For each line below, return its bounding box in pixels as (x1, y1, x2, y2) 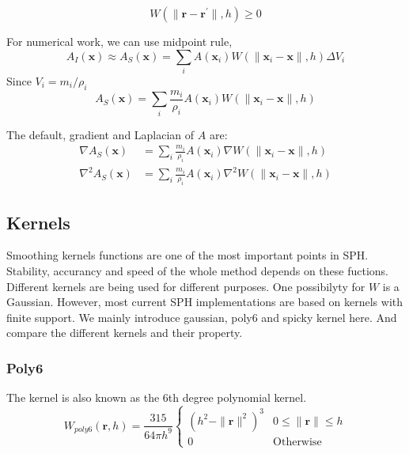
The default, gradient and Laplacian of (6, 126, 195, 142)
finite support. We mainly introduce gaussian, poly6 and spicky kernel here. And (6, 308, 397, 325)
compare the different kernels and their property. (6, 324, 243, 341)
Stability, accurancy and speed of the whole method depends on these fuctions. (6, 262, 388, 278)
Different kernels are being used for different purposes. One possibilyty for (6, 278, 365, 294)
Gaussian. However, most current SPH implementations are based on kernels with (6, 293, 403, 310)
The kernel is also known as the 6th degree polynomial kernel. (6, 389, 307, 406)
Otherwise (273, 436, 322, 448)
